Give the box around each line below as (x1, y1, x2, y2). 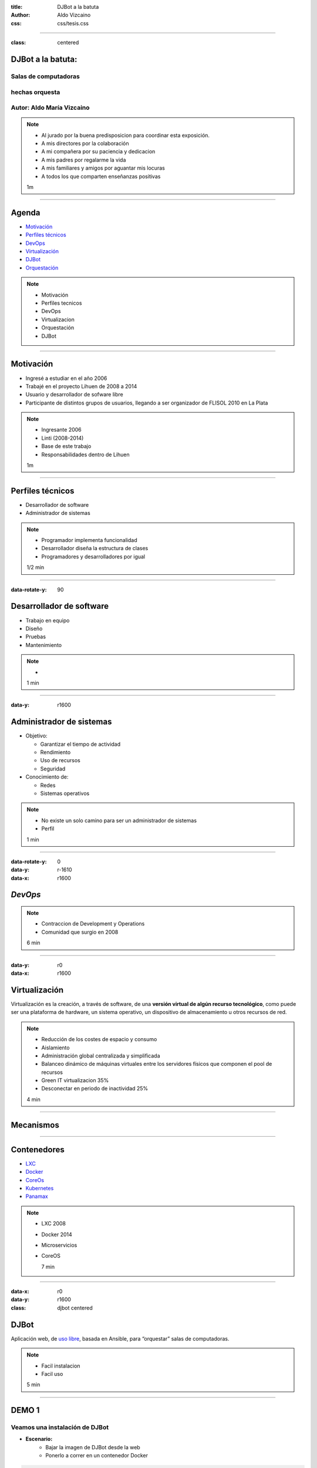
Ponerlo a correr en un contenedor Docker (45, 1452, 149, 1459)
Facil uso (41, 1370, 63, 1377)
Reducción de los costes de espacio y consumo (41, 1036, 157, 1043)
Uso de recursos (40, 757, 80, 764)
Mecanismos (11, 1120, 60, 1130)
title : (11, 4, 23, 10)
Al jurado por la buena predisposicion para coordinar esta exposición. (41, 132, 210, 139)
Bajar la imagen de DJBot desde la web (45, 1443, 140, 1450)
